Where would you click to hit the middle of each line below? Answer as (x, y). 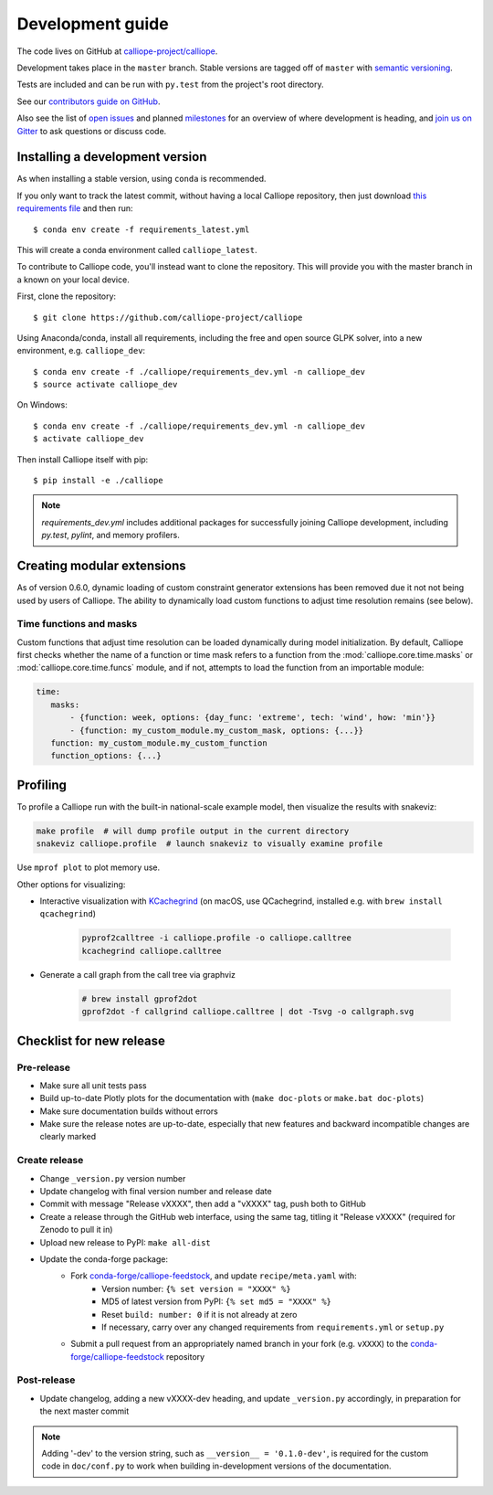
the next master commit (84, 1411)
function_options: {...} (106, 756)
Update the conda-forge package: (104, 1259)
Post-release (46, 1380)
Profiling (42, 785)
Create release (50, 1161)
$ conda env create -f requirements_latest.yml (142, 229)
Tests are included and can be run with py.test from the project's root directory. (170, 85)
